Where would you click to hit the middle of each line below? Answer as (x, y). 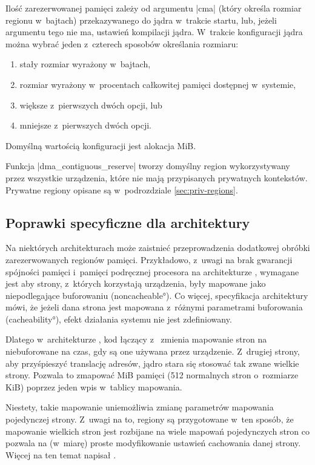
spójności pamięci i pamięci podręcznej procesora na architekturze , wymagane (152, 271)
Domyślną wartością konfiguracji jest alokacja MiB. (101, 145)
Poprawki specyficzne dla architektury (128, 222)
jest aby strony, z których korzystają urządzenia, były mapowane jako (136, 283)
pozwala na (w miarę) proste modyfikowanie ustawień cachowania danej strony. (153, 443)
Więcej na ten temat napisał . (61, 454)
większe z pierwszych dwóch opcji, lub (91, 105)
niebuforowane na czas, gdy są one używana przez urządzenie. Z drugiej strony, (153, 351)
